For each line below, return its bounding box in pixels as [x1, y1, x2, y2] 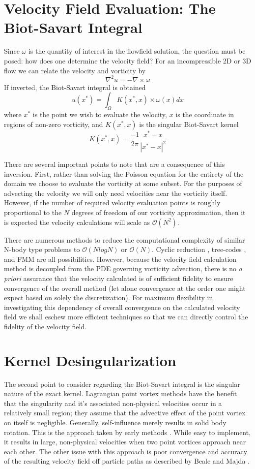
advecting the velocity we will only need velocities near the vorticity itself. [4, 188, 227, 198]
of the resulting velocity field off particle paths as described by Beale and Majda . [4, 456, 250, 466]
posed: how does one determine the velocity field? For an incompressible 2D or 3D [4, 55, 252, 65]
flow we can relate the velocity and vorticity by [4, 65, 146, 75]
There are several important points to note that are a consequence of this [4, 159, 225, 169]
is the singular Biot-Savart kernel [139, 119, 239, 129]
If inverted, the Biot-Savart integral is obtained [4, 82, 146, 92]
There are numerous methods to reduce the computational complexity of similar [4, 234, 245, 245]
